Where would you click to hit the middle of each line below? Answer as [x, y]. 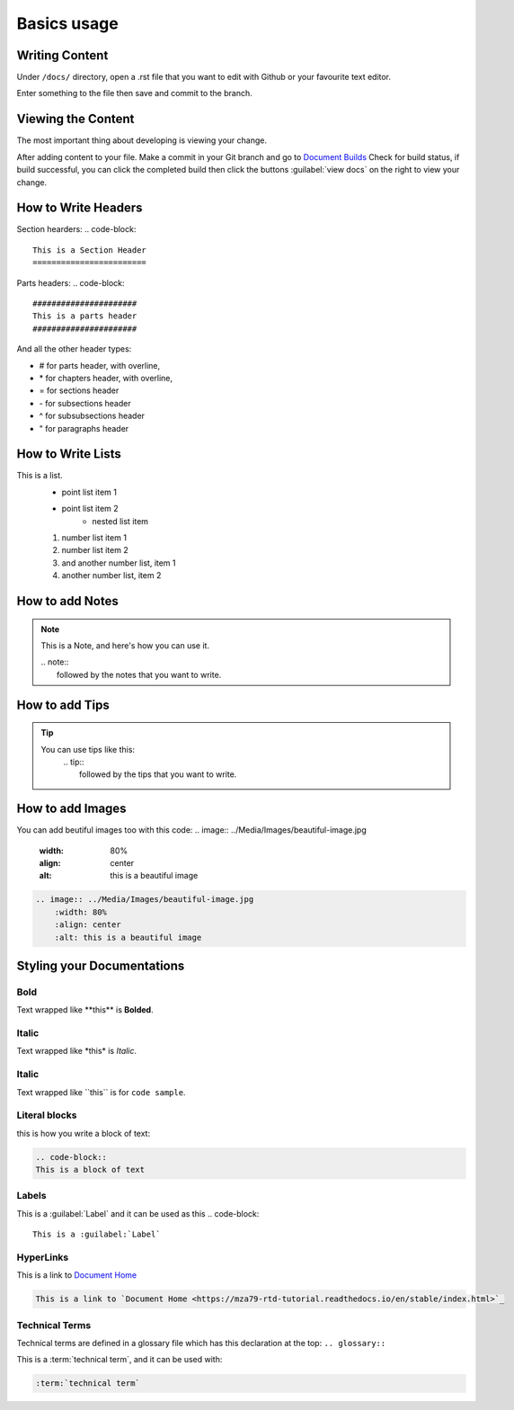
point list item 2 [90, 509]
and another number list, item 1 [119, 563]
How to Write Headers [80, 208]
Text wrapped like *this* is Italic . [77, 1051]
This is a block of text [90, 1170]
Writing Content [62, 55]
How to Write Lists [69, 454]
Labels [31, 1196]
